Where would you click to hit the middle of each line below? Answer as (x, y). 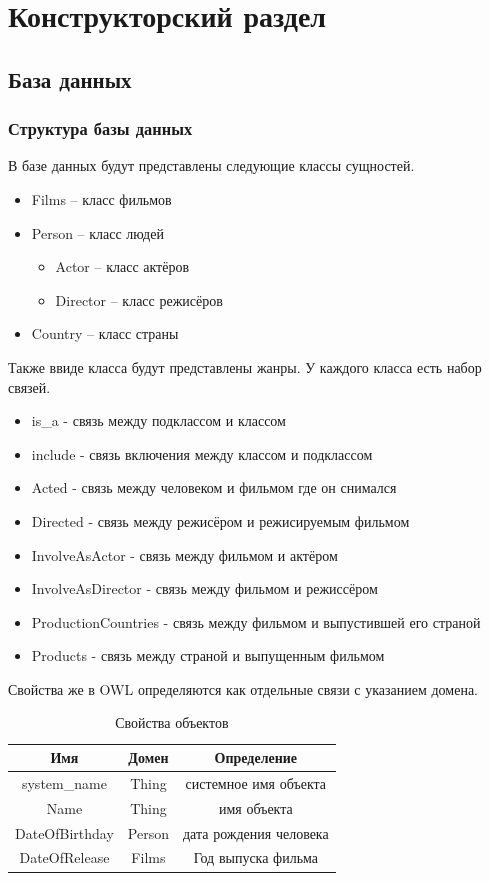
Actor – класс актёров (122, 266)
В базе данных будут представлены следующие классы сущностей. (211, 165)
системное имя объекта (256, 782)
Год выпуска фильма (256, 857)
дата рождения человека (256, 832)
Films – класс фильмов (101, 198)
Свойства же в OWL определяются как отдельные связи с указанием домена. (243, 688)
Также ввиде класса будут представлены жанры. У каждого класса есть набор (245, 366)
